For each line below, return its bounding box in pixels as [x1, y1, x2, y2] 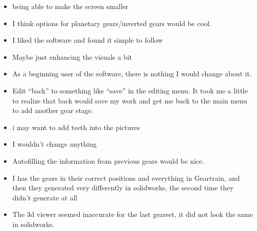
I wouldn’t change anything [12, 139, 97, 149]
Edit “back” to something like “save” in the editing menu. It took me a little [12, 85, 248, 95]
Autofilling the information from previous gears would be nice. [12, 155, 204, 166]
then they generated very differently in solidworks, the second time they [12, 182, 234, 193]
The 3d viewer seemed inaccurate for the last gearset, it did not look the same [12, 209, 253, 219]
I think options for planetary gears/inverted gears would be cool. [12, 18, 212, 28]
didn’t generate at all [12, 192, 77, 202]
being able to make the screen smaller [12, 1, 128, 11]
